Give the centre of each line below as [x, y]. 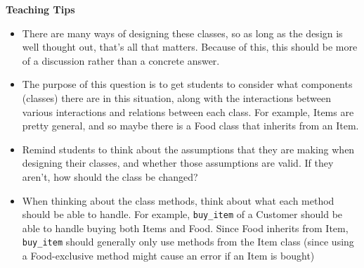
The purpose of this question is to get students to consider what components [187, 84]
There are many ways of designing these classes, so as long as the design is [182, 33]
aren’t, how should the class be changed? [110, 176]
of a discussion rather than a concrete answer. [121, 60]
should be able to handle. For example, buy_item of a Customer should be [182, 214]
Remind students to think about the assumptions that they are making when [188, 149]
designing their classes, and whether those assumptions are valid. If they [178, 163]
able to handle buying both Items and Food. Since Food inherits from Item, [185, 228]
